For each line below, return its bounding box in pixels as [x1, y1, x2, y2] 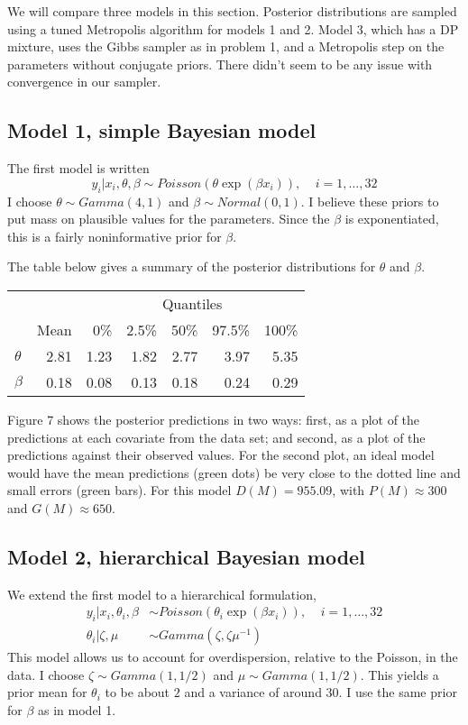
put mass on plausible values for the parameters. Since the [7, 209, 330, 228]
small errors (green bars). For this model [7, 481, 232, 500]
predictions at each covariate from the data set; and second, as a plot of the [7, 427, 426, 446]
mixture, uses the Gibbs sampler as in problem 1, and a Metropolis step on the [7, 37, 445, 56]
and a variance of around [184, 683, 322, 702]
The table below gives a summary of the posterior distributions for [7, 257, 376, 276]
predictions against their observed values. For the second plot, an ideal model [7, 445, 435, 464]
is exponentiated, [344, 209, 439, 228]
